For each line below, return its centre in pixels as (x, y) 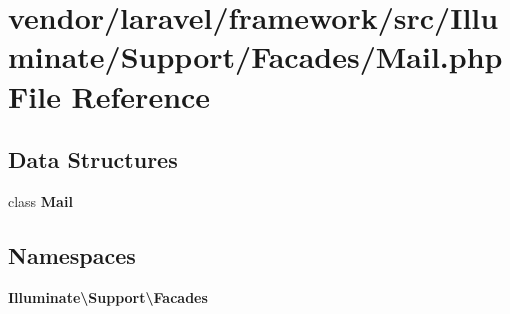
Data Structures (93, 159)
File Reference (109, 95)
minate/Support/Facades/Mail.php (255, 56)
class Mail (40, 200)
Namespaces (72, 254)
